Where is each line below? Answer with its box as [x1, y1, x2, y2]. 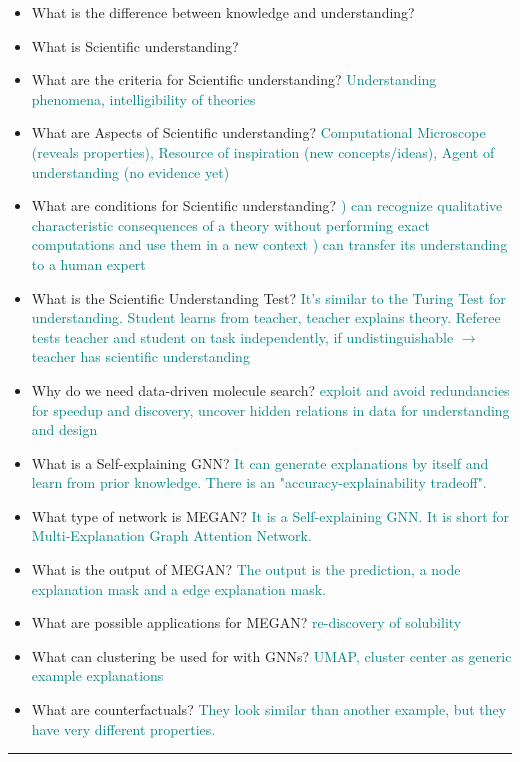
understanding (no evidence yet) [31, 161, 230, 182]
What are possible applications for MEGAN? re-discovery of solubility [31, 612, 462, 633]
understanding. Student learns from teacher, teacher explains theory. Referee [31, 307, 501, 328]
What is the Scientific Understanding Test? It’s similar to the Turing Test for [31, 287, 506, 308]
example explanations [31, 665, 164, 686]
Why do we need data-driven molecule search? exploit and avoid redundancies [31, 379, 510, 400]
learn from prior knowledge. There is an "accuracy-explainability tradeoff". [31, 472, 487, 493]
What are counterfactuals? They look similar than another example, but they [31, 699, 507, 720]
